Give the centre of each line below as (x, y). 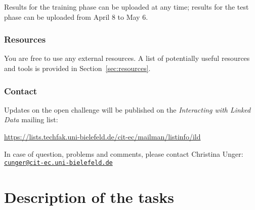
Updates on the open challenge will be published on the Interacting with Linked (127, 109)
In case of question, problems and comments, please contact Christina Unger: (124, 153)
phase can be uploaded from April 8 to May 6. (76, 16)
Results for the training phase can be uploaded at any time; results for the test (126, 7)
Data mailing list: (31, 119)
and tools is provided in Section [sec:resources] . (77, 68)
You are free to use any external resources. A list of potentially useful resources (127, 58)
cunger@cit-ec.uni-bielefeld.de (58, 163)
